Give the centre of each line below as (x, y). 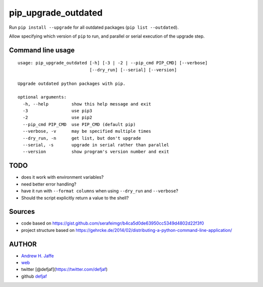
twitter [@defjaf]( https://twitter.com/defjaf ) (65, 269)
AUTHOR (23, 244)
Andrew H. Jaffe (38, 256)
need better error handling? (49, 184)
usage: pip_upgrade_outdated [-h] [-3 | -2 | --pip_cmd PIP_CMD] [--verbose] (113, 63)
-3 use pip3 (57, 111)
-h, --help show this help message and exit (87, 104)
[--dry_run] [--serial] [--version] (133, 70)
